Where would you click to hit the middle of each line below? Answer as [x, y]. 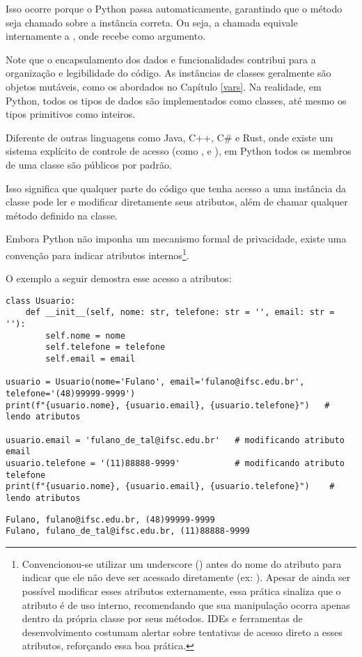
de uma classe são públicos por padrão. [89, 164]
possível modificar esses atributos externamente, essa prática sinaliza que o [181, 591]
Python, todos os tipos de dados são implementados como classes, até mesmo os [176, 100]
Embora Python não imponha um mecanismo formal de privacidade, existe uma [176, 239]
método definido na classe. [62, 215]
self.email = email [90, 359]
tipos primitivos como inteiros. [71, 114]
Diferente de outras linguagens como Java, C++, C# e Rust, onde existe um [170, 137]
